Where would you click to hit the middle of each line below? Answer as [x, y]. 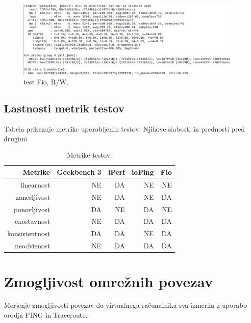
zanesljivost [33, 197]
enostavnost [32, 221]
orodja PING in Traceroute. [46, 314]
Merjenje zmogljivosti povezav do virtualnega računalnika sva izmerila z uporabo [125, 305]
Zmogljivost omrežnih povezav [109, 282]
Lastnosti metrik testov [64, 108]
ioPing [143, 172]
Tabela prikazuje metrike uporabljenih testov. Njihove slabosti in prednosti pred [125, 129]
